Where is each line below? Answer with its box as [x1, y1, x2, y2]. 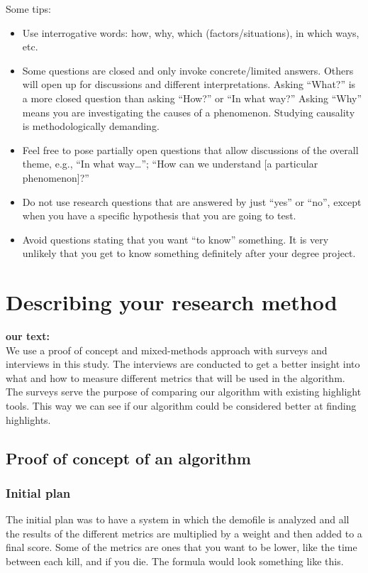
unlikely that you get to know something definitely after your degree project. [22, 246, 356, 261]
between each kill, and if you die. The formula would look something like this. [6, 553, 344, 568]
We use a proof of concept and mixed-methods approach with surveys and [6, 342, 328, 357]
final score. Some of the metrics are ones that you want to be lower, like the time [6, 540, 357, 555]
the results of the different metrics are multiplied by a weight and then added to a [6, 525, 362, 540]
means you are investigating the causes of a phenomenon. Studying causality [22, 104, 355, 119]
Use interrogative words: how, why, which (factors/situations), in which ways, [22, 25, 359, 40]
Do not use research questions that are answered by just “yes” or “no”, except [22, 194, 362, 209]
